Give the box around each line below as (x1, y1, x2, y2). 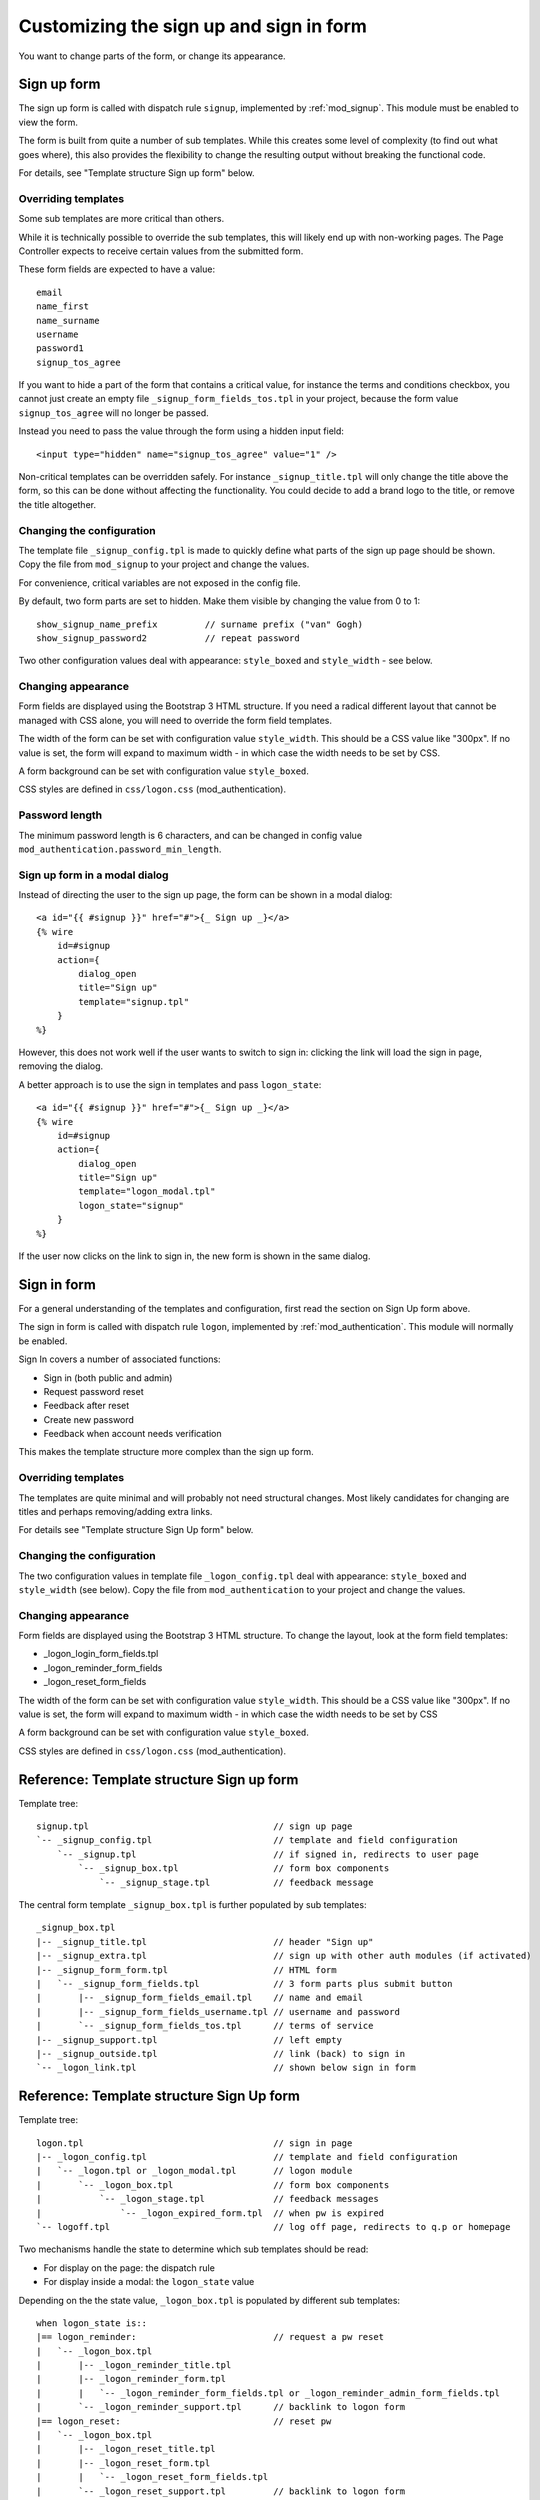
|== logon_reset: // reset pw (36, 2415, 332, 2427)
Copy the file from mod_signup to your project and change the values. (18, 558, 310, 570)
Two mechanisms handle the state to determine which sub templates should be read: (18, 2243, 369, 2255)
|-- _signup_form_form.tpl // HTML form (36, 1964, 337, 1975)
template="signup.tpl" (78, 996, 190, 1007)
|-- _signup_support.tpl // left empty (36, 2034, 342, 2045)
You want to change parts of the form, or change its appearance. (18, 50, 286, 62)
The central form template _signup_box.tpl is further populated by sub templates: (18, 1899, 367, 1911)
